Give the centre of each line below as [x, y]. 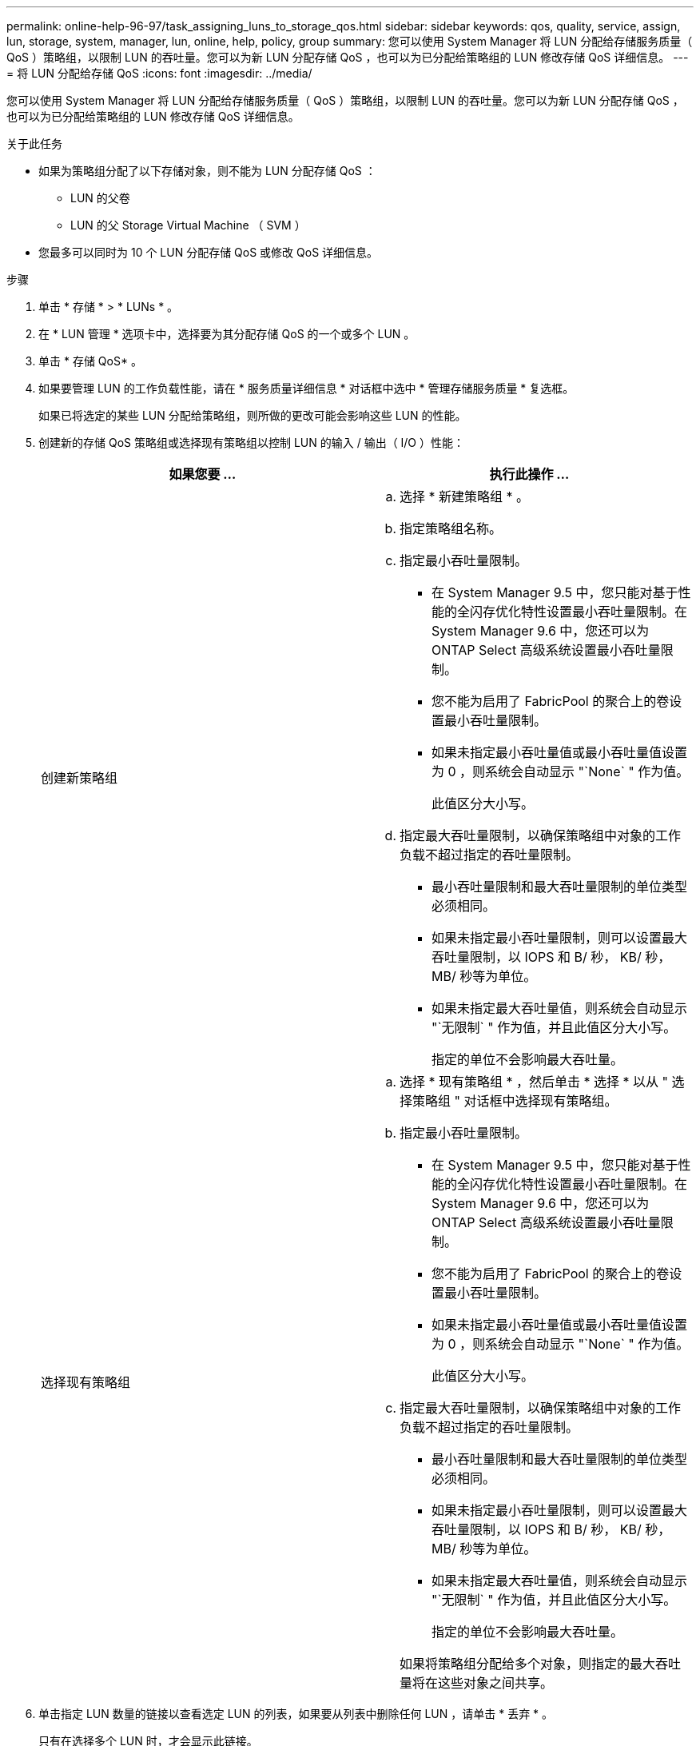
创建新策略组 [80, 778]
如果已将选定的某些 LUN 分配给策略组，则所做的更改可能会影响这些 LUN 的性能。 [253, 415]
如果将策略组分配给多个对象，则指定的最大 [528, 1664]
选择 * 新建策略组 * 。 [465, 496]
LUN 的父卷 [100, 198]
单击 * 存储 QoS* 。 [90, 361]
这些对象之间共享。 [496, 1683]
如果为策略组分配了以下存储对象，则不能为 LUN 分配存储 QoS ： [207, 171]
